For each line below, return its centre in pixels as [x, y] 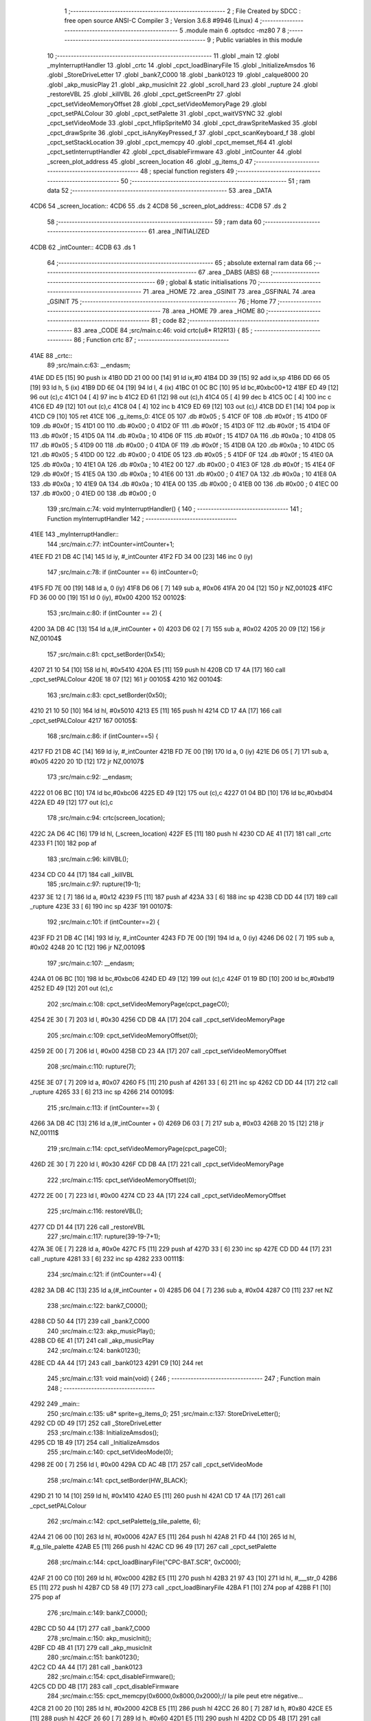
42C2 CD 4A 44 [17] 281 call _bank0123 [86, 1667]
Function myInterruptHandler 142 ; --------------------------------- [142, 518]
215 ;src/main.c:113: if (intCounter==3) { [103, 1108]
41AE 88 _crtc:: [51, 355]
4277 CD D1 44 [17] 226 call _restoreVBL [88, 1227]
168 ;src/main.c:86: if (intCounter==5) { [103, 736]
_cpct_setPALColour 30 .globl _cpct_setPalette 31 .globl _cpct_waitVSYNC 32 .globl [165, 113]
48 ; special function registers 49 [187, 171]
